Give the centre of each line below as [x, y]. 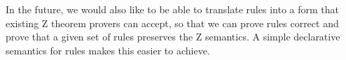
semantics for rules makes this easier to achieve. [108, 50]
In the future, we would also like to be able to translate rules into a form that [172, 9]
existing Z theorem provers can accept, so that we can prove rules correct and [172, 23]
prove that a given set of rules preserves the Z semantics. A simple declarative [173, 37]
